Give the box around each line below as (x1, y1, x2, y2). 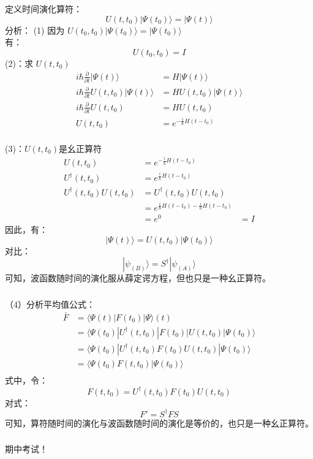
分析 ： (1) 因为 (5, 23, 65, 36)
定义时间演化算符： (5, 2, 82, 15)
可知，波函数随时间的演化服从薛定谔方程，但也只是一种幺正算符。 (5, 271, 271, 284)
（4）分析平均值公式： (5, 297, 95, 310)
